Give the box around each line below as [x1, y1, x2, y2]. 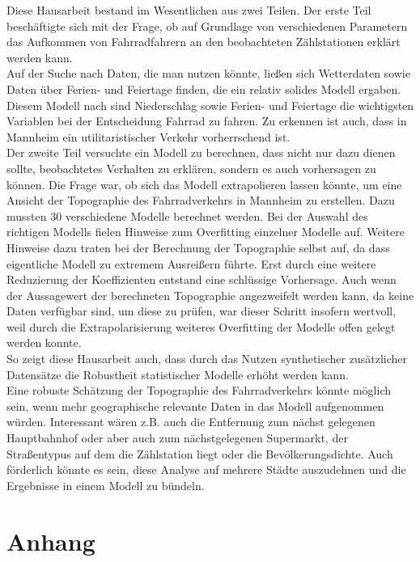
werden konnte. [6, 334, 82, 351]
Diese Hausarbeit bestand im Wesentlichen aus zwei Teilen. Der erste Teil [6, 2, 371, 18]
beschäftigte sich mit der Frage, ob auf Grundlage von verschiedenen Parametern [6, 17, 408, 34]
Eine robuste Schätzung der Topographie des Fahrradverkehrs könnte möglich [6, 382, 391, 399]
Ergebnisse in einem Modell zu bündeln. [6, 476, 205, 493]
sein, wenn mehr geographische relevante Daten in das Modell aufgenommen [6, 397, 384, 414]
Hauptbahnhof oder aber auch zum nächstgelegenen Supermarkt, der [6, 429, 348, 446]
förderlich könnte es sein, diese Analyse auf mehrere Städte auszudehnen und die [6, 461, 406, 478]
